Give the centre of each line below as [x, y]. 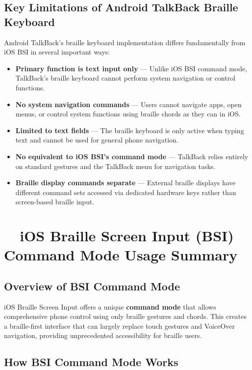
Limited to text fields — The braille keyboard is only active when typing [130, 130]
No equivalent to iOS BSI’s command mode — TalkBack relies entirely [132, 156]
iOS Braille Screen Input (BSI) [127, 236]
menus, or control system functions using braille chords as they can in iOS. [128, 114]
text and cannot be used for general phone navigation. [97, 140]
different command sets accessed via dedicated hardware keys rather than [126, 192]
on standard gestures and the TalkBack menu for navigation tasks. [115, 166]
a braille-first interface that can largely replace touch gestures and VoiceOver [120, 326]
